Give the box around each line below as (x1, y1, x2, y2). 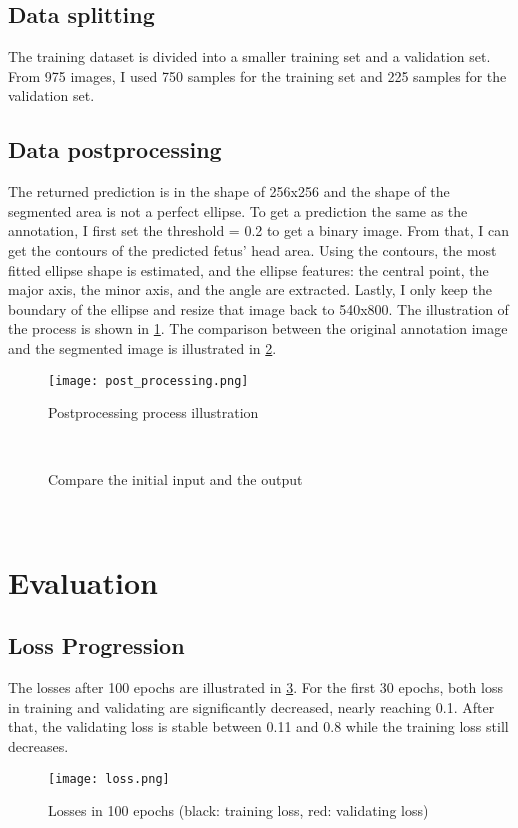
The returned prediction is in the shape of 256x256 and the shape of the (8, 181, 450, 202)
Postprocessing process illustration (48, 402, 259, 423)
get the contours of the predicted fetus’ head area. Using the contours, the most (8, 239, 497, 260)
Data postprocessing (8, 134, 222, 165)
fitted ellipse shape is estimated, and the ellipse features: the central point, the (8, 259, 489, 280)
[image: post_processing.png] (48, 373, 249, 388)
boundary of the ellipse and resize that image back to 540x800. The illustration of (8, 298, 509, 319)
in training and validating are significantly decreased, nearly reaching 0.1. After (8, 696, 495, 717)
